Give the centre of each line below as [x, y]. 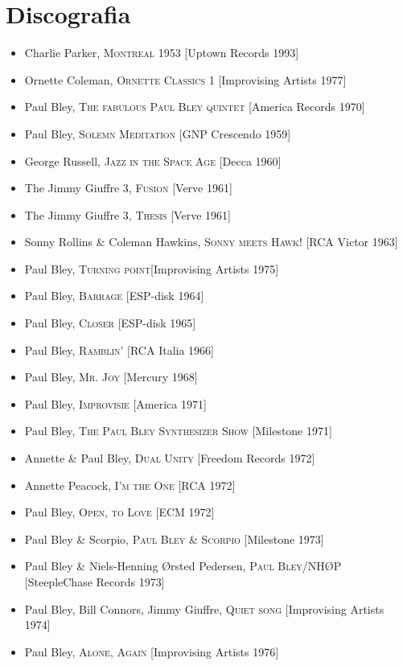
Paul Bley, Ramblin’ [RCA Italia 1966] [119, 349]
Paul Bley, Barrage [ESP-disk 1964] [114, 296]
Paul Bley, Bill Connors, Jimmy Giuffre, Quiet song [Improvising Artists [204, 608]
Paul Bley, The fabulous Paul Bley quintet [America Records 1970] [195, 107]
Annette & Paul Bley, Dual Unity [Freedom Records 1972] [170, 458]
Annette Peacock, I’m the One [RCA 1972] [130, 485]
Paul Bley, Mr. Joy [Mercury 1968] [111, 377]
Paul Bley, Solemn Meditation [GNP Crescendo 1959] [158, 133]
